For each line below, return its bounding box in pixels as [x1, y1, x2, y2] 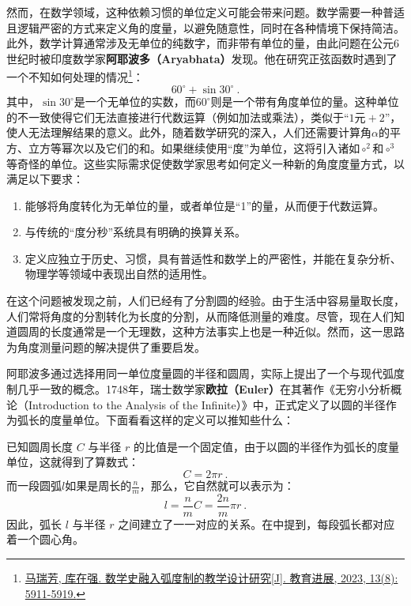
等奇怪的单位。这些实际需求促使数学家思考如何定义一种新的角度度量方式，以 [6, 155, 405, 171]
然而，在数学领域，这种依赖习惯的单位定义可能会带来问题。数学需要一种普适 [6, 4, 405, 20]
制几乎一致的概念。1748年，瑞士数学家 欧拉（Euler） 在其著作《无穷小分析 [6, 381, 391, 397]
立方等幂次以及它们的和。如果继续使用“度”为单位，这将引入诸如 [28, 139, 360, 156]
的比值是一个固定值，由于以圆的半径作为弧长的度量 [134, 438, 400, 454]
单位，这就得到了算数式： [6, 454, 139, 470]
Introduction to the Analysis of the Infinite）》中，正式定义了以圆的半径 [28, 396, 386, 412]
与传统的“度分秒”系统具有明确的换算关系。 [25, 224, 247, 240]
